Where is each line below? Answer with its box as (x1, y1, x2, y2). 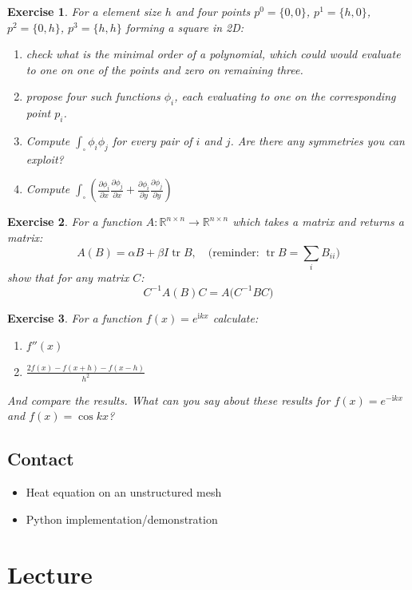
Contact (7, 446, 74, 471)
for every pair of (112, 132, 192, 148)
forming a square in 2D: (125, 18, 244, 35)
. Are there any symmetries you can (230, 132, 405, 148)
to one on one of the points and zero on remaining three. (26, 61, 303, 77)
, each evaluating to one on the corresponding (174, 88, 396, 105)
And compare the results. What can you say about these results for (7, 391, 331, 408)
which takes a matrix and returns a (232, 213, 404, 230)
